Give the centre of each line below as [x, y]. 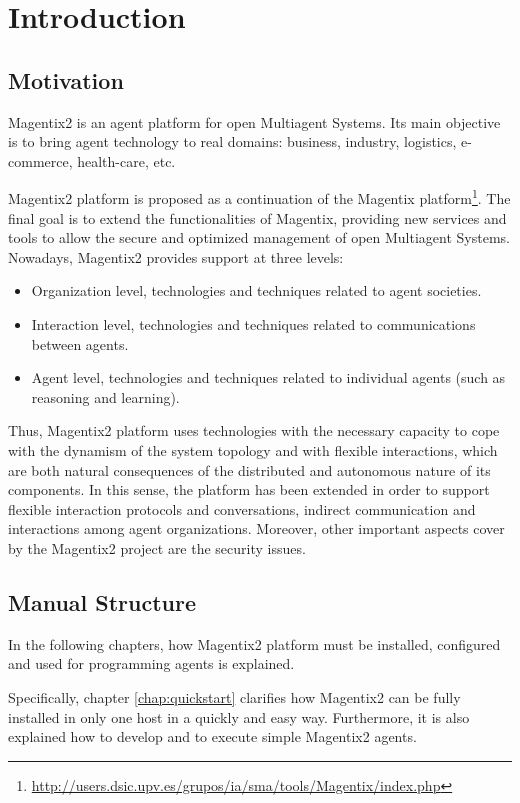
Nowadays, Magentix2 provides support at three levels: [176, 256]
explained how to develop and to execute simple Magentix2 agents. [212, 736]
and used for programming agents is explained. [151, 663]
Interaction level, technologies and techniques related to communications [253, 323]
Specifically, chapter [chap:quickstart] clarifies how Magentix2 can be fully [234, 696]
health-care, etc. [126, 160]
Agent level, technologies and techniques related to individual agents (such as [268, 377]
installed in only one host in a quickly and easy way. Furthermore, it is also [239, 716]
